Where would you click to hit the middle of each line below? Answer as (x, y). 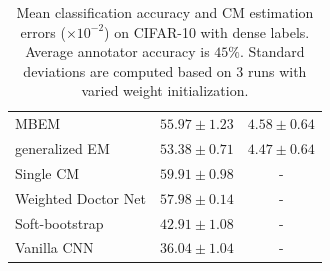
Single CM (47, 172)
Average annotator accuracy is (117, 51)
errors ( (43, 31)
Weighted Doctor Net (80, 197)
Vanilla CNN (54, 247)
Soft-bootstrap (59, 222)
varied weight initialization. (165, 90)
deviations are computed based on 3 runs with (165, 70)
